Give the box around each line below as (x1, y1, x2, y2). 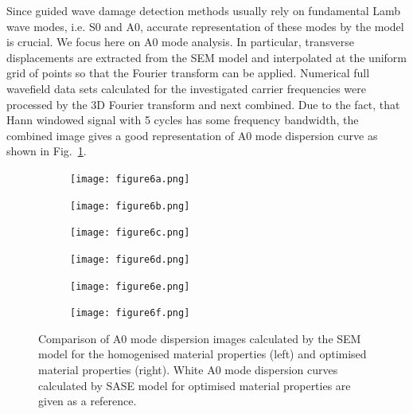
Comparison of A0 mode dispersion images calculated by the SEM (38, 330, 361, 346)
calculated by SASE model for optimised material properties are (38, 377, 351, 393)
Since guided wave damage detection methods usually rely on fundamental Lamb (6, 2, 401, 18)
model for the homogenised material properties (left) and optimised (38, 346, 367, 362)
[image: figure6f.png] (70, 307, 190, 319)
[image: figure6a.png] (70, 173, 190, 185)
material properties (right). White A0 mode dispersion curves (38, 361, 338, 378)
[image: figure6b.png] (70, 200, 190, 212)
